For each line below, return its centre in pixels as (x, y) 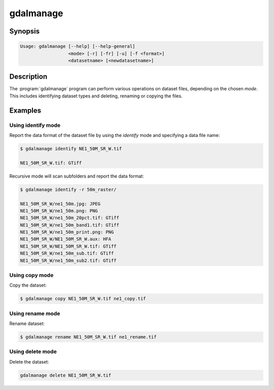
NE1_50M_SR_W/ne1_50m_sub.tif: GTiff (67, 253)
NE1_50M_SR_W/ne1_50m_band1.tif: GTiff (70, 225)
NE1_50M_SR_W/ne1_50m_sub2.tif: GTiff (68, 260)
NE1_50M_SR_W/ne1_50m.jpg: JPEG (60, 204)
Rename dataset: (27, 324)
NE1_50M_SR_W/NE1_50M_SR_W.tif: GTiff (68, 246)
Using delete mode (33, 351)
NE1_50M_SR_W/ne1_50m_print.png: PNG (67, 232)
